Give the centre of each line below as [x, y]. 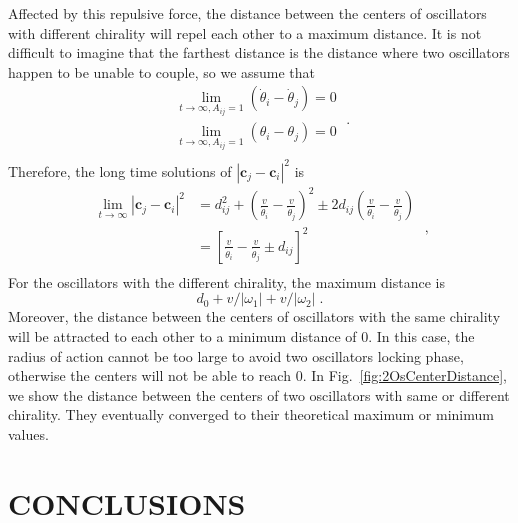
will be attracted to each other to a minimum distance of [182, 335]
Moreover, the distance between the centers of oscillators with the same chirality [254, 316]
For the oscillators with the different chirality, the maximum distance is [226, 281]
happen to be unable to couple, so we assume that [162, 71]
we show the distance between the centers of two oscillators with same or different [259, 394]
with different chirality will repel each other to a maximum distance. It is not [245, 32]
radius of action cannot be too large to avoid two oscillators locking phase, [236, 355]
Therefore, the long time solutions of [120, 170]
